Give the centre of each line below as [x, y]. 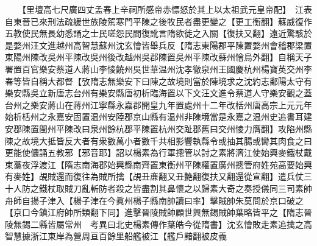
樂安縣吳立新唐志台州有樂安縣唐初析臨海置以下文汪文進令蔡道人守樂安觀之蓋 [158, 93]
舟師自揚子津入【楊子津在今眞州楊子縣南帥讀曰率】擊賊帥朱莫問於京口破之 [154, 200]
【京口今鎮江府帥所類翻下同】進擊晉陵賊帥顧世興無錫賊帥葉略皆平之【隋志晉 [158, 212]
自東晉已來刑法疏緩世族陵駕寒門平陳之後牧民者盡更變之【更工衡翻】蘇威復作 [158, 21]
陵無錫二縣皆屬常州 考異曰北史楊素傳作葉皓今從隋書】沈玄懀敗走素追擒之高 [158, 224]
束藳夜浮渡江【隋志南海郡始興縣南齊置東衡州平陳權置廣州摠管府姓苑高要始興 [158, 164]
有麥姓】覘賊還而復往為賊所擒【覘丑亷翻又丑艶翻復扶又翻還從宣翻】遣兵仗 [154, 176]
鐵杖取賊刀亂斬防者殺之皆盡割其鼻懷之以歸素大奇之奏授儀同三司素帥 [175, 188]
